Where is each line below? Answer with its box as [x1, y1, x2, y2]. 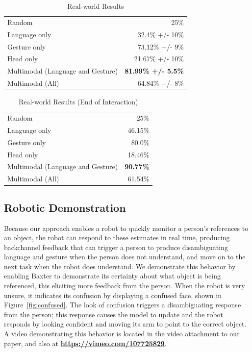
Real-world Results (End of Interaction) [18, 97, 138, 107]
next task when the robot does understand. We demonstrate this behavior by [4, 261, 236, 271]
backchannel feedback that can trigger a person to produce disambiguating [4, 242, 228, 252]
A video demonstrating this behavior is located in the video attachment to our [4, 328, 240, 339]
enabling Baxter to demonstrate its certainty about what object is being [4, 271, 221, 281]
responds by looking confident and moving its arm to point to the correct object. [4, 319, 247, 329]
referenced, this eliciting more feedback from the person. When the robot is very [4, 280, 245, 291]
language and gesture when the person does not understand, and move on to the [4, 251, 246, 262]
